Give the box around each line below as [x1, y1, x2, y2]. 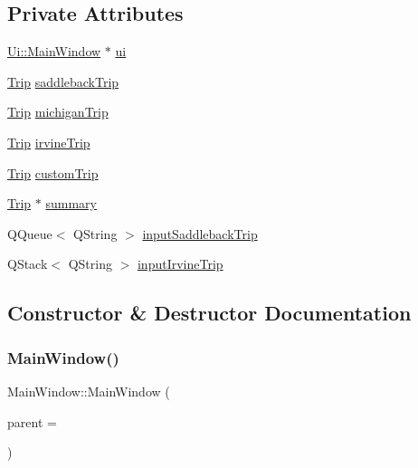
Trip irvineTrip [7, 132, 90, 151]
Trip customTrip [7, 163, 99, 182]
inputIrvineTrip [137, 254, 223, 273]
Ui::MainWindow [7, 42, 101, 61]
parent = [7, 412, 57, 431]
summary [45, 194, 97, 213]
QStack [7, 254, 48, 273]
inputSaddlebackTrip [142, 224, 258, 243]
